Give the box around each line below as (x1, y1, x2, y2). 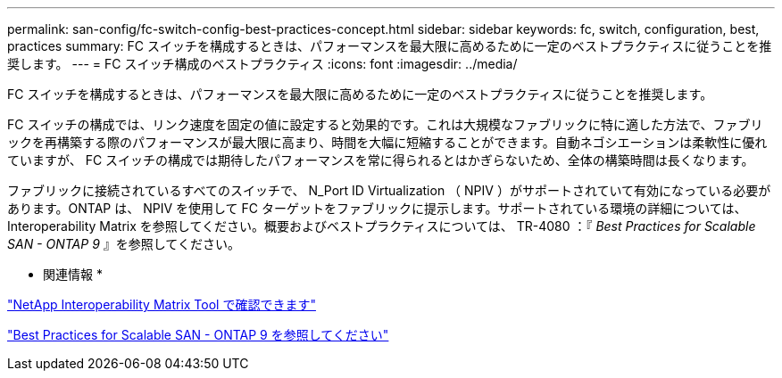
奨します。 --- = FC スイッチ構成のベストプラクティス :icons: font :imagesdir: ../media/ (7, 56, 518, 71)
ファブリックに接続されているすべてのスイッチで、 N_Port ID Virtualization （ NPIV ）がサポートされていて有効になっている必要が (7, 183, 771, 198)
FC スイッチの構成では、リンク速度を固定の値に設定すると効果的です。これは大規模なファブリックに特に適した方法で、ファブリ (7, 117, 763, 132)
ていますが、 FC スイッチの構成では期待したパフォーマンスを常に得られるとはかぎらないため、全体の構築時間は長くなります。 (7, 152, 754, 168)
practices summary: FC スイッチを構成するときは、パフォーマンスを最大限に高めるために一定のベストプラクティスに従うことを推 (7, 38, 772, 53)
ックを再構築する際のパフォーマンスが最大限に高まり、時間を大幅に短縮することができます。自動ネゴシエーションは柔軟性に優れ (7, 135, 768, 150)
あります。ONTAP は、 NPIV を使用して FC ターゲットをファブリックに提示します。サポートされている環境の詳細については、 (7, 201, 747, 216)
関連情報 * (43, 267, 103, 282)
